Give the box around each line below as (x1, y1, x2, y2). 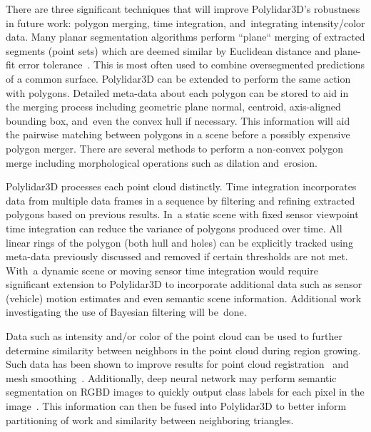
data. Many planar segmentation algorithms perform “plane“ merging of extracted (6, 29, 365, 44)
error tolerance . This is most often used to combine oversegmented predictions (18, 57, 365, 72)
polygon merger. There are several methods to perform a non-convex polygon (6, 140, 343, 155)
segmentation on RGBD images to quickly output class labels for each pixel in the (6, 384, 365, 399)
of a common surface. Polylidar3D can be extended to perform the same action (6, 71, 351, 86)
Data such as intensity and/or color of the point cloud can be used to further (6, 329, 343, 344)
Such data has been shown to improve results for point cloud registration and (6, 356, 349, 371)
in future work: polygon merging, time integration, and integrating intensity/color (6, 15, 365, 30)
